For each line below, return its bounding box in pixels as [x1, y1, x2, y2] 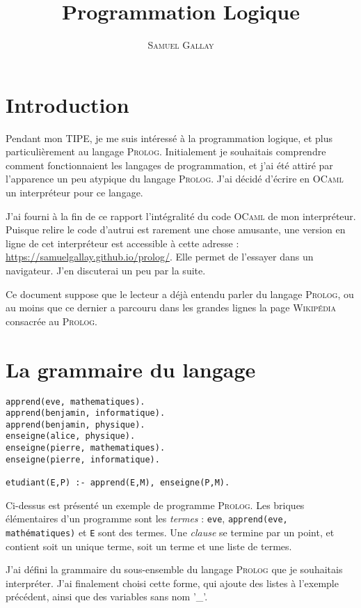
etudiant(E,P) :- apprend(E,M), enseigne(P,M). [6, 478, 230, 488]
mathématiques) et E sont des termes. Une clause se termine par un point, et [6, 525, 335, 539]
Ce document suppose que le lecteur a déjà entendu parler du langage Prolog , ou [6, 286, 354, 301]
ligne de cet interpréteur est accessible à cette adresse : [6, 235, 239, 250]
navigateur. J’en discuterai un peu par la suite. [6, 263, 206, 277]
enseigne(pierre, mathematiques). [6, 443, 166, 453]
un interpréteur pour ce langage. [6, 185, 143, 200]
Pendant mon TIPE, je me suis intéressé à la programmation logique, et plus [6, 130, 333, 145]
